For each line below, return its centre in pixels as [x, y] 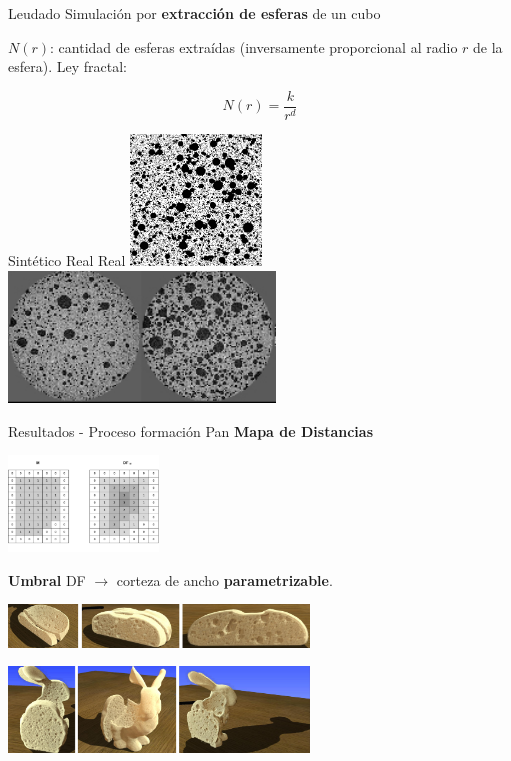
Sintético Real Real [67, 260]
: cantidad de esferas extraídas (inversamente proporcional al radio [254, 46]
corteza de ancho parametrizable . [224, 579]
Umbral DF [47, 579]
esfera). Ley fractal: [67, 66]
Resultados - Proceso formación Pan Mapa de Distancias [190, 430]
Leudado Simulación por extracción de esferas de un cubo [194, 13]
